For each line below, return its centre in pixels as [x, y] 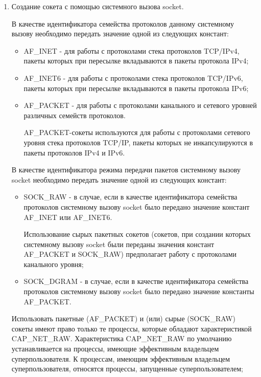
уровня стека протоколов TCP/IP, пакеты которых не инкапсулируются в [138, 142]
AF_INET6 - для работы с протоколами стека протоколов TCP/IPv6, [133, 77]
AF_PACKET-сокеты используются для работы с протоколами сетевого [137, 132]
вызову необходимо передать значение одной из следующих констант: [120, 34]
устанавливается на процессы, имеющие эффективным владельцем [115, 349]
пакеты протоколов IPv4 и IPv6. [74, 152]
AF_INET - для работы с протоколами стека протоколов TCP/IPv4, [132, 50]
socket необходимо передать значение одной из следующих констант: [119, 179]
